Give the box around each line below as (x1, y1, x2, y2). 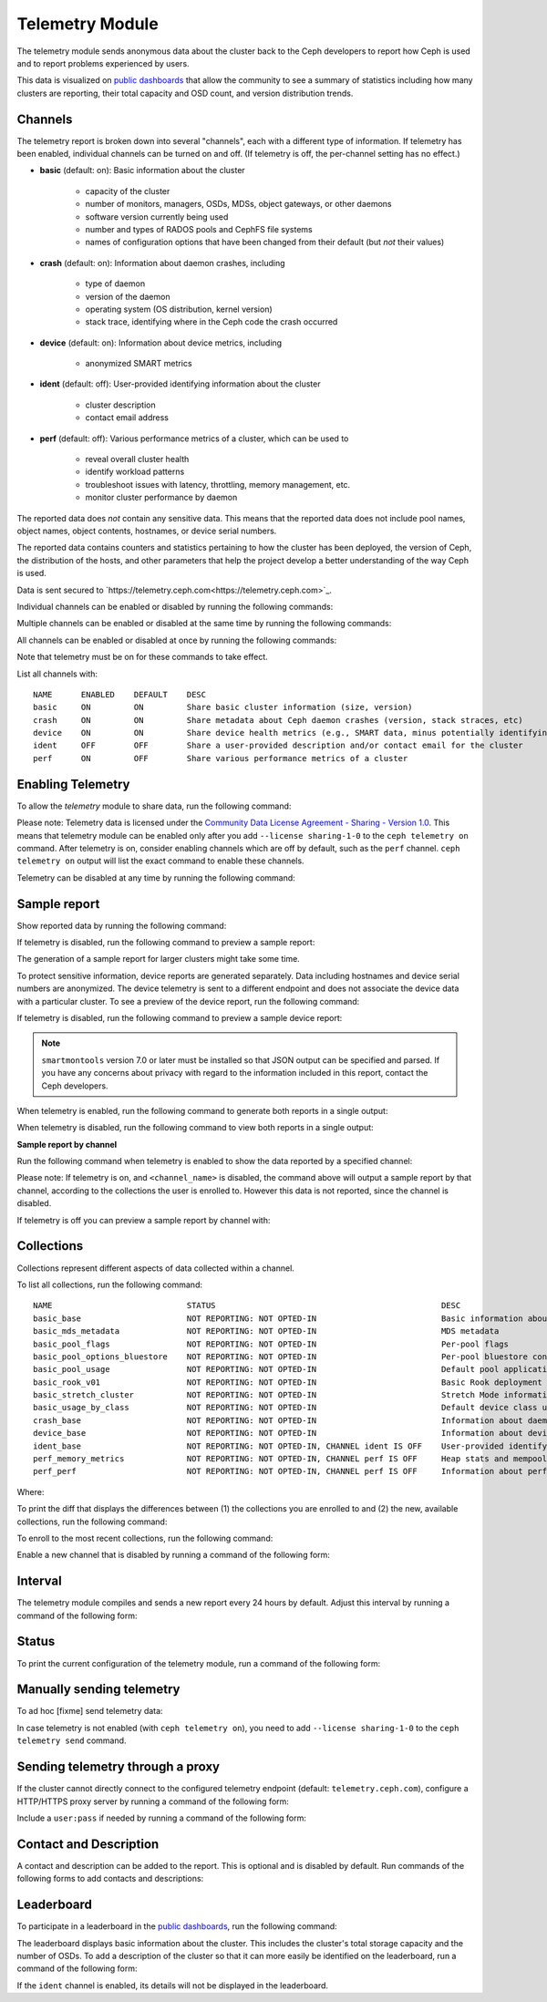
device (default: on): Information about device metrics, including (39, 337, 283, 348)
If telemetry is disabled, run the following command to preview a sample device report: (16, 1012, 343, 1023)
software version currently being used (85, 211, 229, 222)
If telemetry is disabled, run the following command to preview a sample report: (16, 937, 315, 948)
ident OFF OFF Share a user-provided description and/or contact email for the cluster (33, 740, 523, 751)
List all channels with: (16, 668, 98, 679)
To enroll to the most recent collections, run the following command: (16, 1532, 273, 1543)
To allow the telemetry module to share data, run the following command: (16, 800, 292, 811)
